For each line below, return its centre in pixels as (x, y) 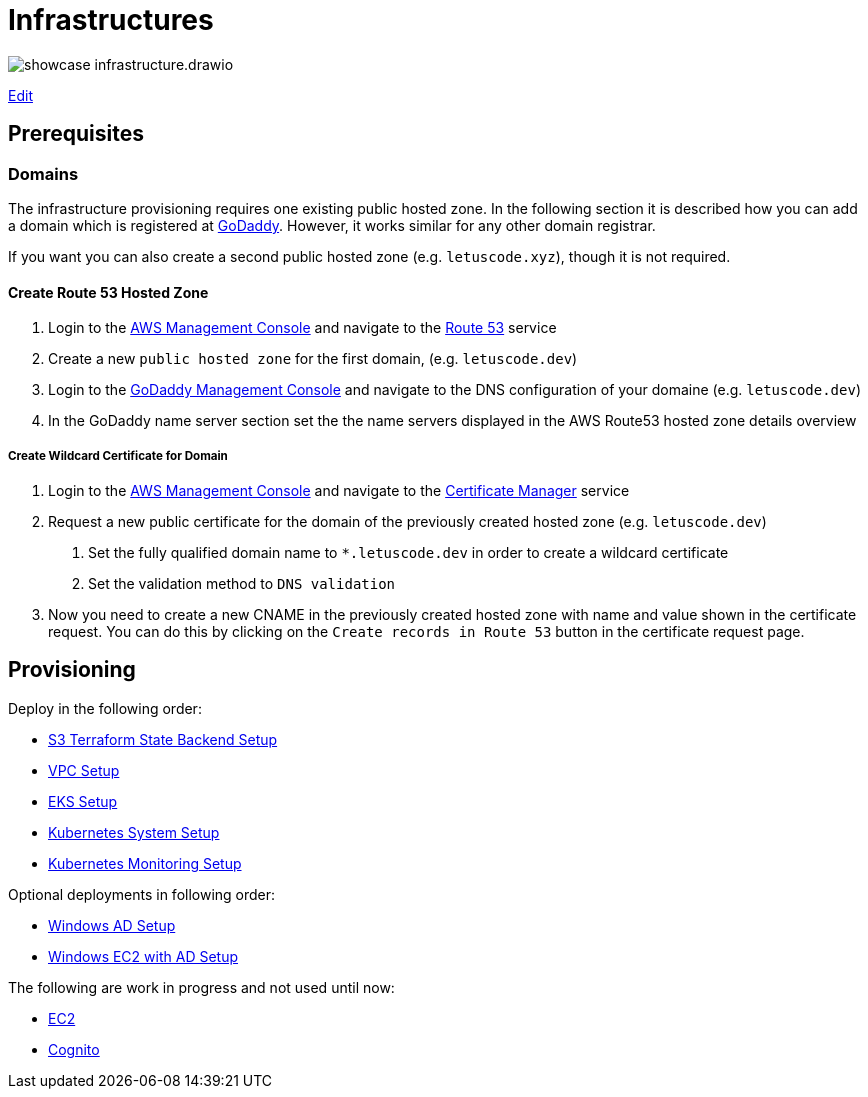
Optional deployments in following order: (142, 894)
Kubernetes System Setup (134, 832)
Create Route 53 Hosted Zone (108, 292)
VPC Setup (84, 770)
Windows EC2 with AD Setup (143, 956)
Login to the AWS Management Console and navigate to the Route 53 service (302, 328)
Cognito (74, 1049)
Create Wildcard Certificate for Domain (118, 455)
